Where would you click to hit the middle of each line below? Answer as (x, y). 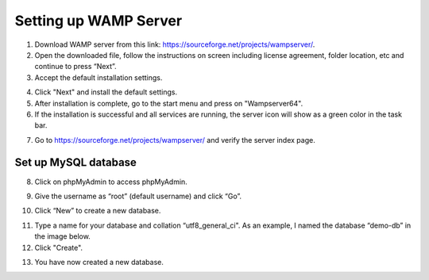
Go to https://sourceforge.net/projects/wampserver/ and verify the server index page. (175, 140)
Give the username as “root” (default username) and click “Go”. (138, 196)
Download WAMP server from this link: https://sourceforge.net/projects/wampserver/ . (175, 44)
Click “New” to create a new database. (98, 211)
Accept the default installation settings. (99, 77)
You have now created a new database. (99, 262)
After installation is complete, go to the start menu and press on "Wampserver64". (169, 103)
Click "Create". (59, 247)
